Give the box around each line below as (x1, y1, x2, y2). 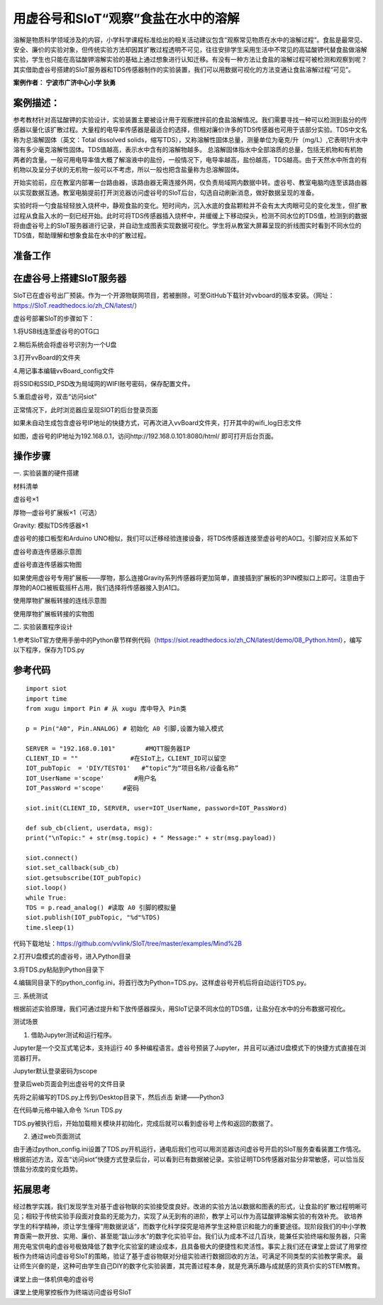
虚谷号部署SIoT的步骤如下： (13, 314, 95, 323)
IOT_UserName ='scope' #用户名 (26, 774, 157, 782)
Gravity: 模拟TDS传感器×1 (13, 521, 89, 530)
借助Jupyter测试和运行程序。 (30, 1031, 116, 1039)
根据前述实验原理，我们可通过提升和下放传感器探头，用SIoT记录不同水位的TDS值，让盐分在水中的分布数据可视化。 (13, 1004, 350, 1013)
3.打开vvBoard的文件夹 (13, 353, 81, 362)
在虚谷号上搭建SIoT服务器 (13, 272, 127, 284)
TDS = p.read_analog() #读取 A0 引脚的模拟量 (26, 903, 177, 911)
